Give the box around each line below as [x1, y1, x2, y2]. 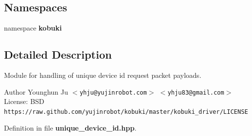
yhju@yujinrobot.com [80, 89, 147, 96]
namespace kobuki [4, 23, 62, 33]
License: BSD [4, 96, 44, 106]
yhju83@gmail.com [168, 89, 224, 96]
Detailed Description [4, 47, 112, 62]
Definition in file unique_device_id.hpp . [4, 122, 137, 133]
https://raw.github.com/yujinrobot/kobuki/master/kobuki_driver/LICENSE [4, 108, 248, 115]
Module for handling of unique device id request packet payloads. [4, 70, 202, 80]
